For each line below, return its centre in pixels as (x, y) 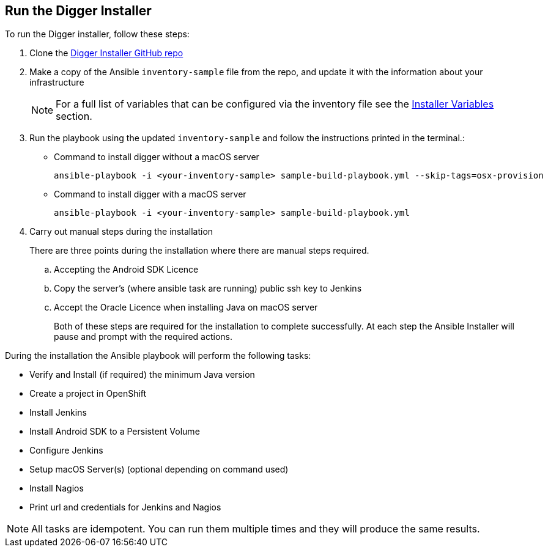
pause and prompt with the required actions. (143, 337)
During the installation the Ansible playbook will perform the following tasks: (158, 356)
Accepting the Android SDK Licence (126, 270)
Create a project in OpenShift (88, 394)
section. (74, 116)
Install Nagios (57, 488)
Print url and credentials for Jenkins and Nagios (125, 507)
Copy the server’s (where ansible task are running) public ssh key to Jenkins (208, 289)
